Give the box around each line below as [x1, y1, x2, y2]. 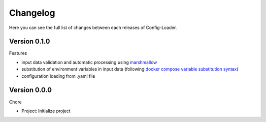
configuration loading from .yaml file [21, 73, 96, 79]
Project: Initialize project [21, 108, 71, 114]
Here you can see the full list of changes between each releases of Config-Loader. [9, 25, 177, 30]
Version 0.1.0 [9, 37, 50, 46]
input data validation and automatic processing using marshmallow [21, 59, 157, 65]
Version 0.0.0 [9, 86, 52, 94]
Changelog [9, 7, 55, 18]
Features [9, 50, 27, 56]
